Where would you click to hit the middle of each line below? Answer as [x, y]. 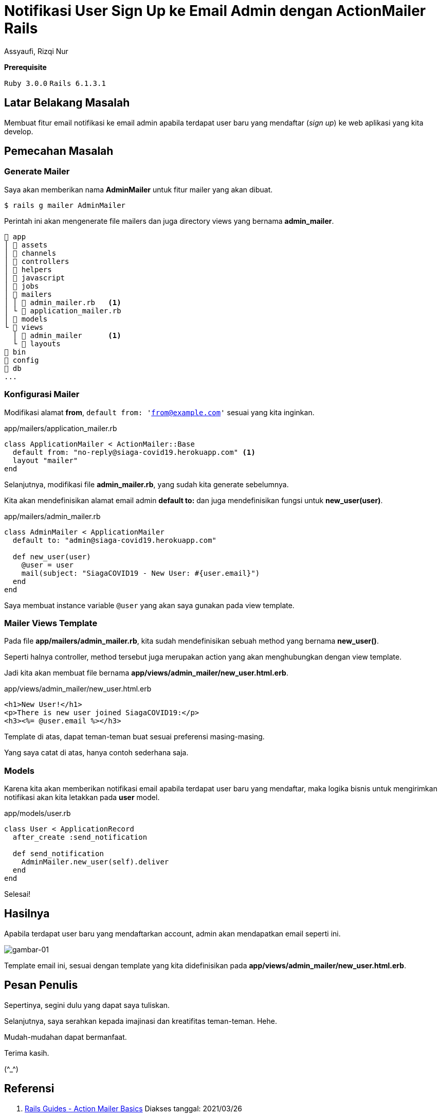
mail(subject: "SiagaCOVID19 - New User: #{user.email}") [141, 573]
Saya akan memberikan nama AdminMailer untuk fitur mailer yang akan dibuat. [139, 189]
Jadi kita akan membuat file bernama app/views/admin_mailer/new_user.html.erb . [146, 673]
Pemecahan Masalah [59, 151]
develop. [19, 131]
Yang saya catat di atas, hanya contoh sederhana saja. [96, 753]
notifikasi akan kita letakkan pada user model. [82, 797]
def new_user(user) [52, 556]
